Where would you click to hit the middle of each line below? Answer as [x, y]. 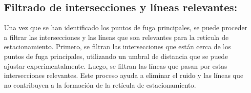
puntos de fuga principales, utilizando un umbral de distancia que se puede [116, 56]
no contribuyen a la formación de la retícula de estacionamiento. [100, 84]
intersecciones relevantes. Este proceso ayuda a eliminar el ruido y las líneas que [124, 75]
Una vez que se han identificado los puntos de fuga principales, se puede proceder [126, 28]
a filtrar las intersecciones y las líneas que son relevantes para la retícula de [116, 37]
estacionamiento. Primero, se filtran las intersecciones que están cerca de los [117, 46]
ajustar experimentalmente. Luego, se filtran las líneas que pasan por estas [115, 65]
